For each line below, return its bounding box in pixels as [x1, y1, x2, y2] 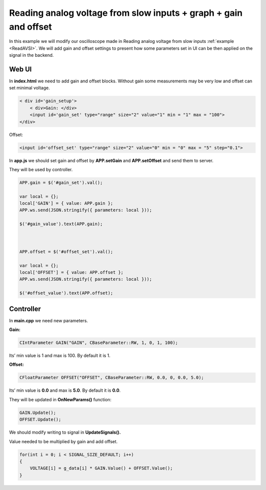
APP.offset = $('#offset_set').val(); [19, 249, 113, 254]
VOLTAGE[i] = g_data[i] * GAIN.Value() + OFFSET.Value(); [30, 465, 173, 471]
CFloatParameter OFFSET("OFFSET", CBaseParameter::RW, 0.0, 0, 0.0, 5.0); [19, 375, 204, 380]
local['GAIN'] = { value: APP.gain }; [19, 200, 113, 206]
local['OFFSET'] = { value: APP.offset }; [19, 269, 124, 275]
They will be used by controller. [9, 166, 73, 172]
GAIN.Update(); [19, 410, 56, 415]
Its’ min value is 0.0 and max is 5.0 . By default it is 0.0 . [9, 387, 121, 393]
